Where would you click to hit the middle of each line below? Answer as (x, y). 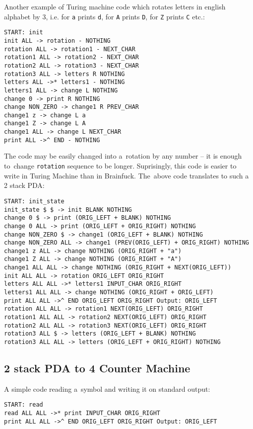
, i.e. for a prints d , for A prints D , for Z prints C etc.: (125, 16)
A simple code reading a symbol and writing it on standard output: (107, 388)
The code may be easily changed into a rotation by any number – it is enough (123, 156)
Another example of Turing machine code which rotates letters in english (115, 6)
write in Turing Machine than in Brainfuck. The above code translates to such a (126, 175)
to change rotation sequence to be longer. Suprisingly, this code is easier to (120, 166)
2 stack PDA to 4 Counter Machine (97, 368)
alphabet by (22, 16)
